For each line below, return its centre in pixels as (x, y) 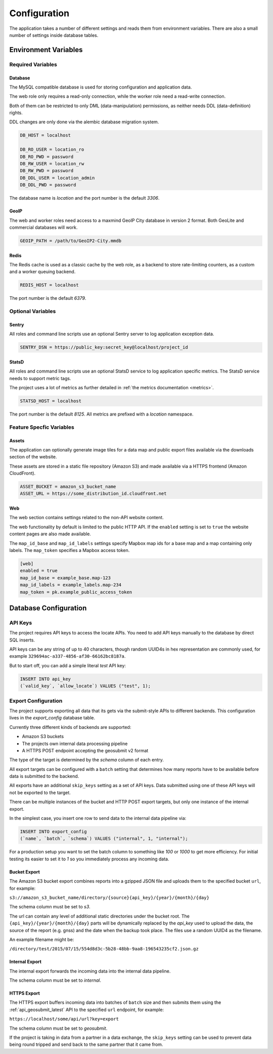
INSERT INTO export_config (53, 832)
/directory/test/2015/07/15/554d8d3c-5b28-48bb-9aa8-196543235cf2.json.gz (104, 949)
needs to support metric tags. (40, 378)
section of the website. (33, 457)
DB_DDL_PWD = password (48, 185)
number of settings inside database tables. (54, 35)
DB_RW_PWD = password (47, 171)
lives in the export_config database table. (52, 718)
